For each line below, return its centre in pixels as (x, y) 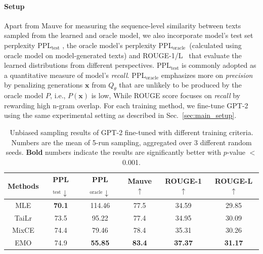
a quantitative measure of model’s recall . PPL (75, 75)
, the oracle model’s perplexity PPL (118, 45)
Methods (23, 185)
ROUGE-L (234, 180)
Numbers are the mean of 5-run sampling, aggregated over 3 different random (131, 142)
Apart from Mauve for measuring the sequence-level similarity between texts (123, 25)
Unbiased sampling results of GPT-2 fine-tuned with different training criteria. (131, 132)
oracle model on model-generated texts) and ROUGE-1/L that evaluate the (123, 55)
